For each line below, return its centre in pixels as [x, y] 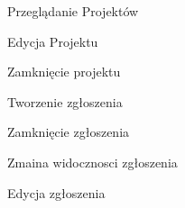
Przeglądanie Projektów [73, 11]
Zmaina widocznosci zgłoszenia [92, 162]
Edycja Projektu [53, 41]
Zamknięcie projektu [64, 72]
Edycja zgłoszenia [56, 192]
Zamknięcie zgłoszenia [69, 132]
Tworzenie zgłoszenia [65, 101]
